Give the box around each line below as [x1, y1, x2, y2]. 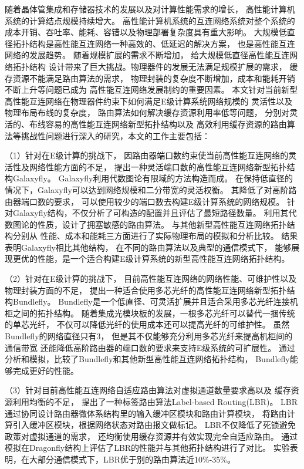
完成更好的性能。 [12, 364, 79, 376]
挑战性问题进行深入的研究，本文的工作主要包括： [21, 129, 210, 141]
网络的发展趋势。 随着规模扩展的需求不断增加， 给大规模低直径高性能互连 [5, 49, 290, 61]
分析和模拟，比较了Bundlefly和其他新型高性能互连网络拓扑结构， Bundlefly [5, 353, 290, 365]
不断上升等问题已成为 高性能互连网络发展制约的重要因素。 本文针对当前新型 [5, 83, 298, 96]
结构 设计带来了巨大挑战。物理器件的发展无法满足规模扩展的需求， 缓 [29, 60, 298, 72]
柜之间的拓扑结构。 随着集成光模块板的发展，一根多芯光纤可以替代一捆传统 [5, 306, 295, 319]
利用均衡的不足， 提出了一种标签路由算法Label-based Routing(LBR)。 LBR [12, 396, 298, 407]
